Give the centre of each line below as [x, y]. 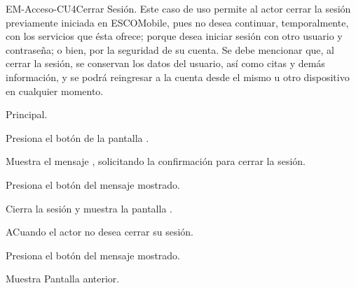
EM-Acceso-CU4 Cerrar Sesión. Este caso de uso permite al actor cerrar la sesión [178, 8]
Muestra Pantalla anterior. [63, 279]
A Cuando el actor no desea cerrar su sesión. [100, 232]
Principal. [27, 114]
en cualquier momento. [55, 91]
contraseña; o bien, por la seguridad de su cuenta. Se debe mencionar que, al [170, 49]
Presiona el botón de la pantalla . [77, 137]
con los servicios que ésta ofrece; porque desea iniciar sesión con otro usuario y [174, 36]
